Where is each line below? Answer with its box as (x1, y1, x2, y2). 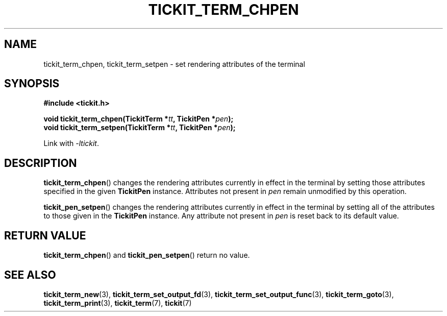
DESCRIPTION (4, 156, 77, 169)
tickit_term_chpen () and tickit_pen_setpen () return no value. (43, 251, 250, 260)
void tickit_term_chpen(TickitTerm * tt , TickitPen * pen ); (43, 114, 234, 124)
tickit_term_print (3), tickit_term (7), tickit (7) (43, 298, 192, 307)
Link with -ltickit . (43, 139, 100, 148)
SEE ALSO (4, 268, 56, 281)
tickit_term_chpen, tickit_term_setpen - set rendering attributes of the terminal (43, 59, 305, 68)
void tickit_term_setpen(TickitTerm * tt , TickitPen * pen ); (43, 123, 236, 132)
